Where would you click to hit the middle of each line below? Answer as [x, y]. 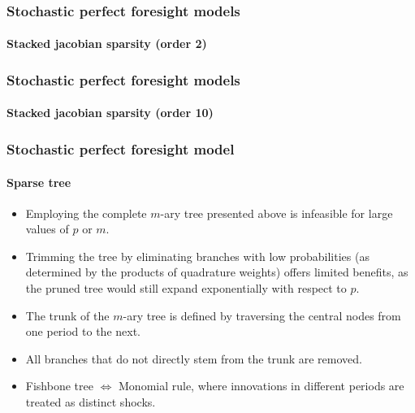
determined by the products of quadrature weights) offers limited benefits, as [217, 272]
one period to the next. [83, 331]
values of [47, 229]
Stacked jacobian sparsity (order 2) [107, 43]
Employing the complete [86, 213]
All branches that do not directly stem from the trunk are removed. [194, 358]
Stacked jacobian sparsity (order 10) [110, 113]
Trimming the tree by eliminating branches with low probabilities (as [197, 256]
